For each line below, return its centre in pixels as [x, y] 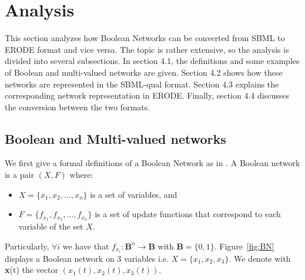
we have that [86, 246]
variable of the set [51, 226]
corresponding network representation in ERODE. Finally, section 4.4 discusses [147, 95]
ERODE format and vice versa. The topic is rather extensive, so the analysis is [147, 49]
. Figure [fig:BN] [244, 246]
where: [81, 175]
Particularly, [27, 246]
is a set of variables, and [134, 194]
